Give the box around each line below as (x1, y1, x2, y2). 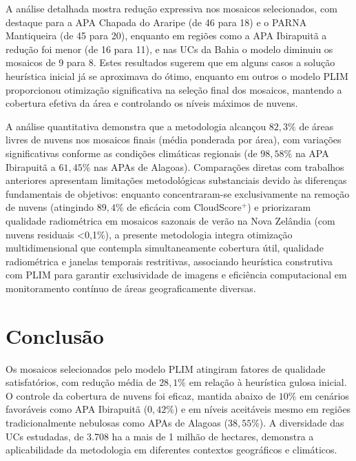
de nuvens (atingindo (6, 200, 94, 214)
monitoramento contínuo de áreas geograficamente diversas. (6, 280, 256, 295)
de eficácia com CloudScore (127, 200, 242, 214)
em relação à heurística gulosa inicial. (189, 375, 347, 389)
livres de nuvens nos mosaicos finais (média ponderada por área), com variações (6, 132, 342, 147)
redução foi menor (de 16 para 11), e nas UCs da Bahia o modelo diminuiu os (6, 41, 333, 56)
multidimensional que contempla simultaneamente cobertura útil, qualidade (6, 240, 324, 255)
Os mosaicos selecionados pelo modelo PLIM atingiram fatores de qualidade (6, 361, 326, 376)
